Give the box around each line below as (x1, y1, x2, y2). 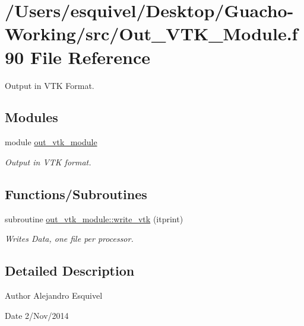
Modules (5, 108, 58, 126)
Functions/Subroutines (5, 184, 147, 203)
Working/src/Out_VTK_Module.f (5, 21, 298, 46)
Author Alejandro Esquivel (5, 289, 103, 302)
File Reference (30, 44, 151, 69)
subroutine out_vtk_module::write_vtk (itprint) (5, 212, 183, 225)
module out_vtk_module (5, 136, 97, 148)
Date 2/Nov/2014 (5, 309, 69, 321)
